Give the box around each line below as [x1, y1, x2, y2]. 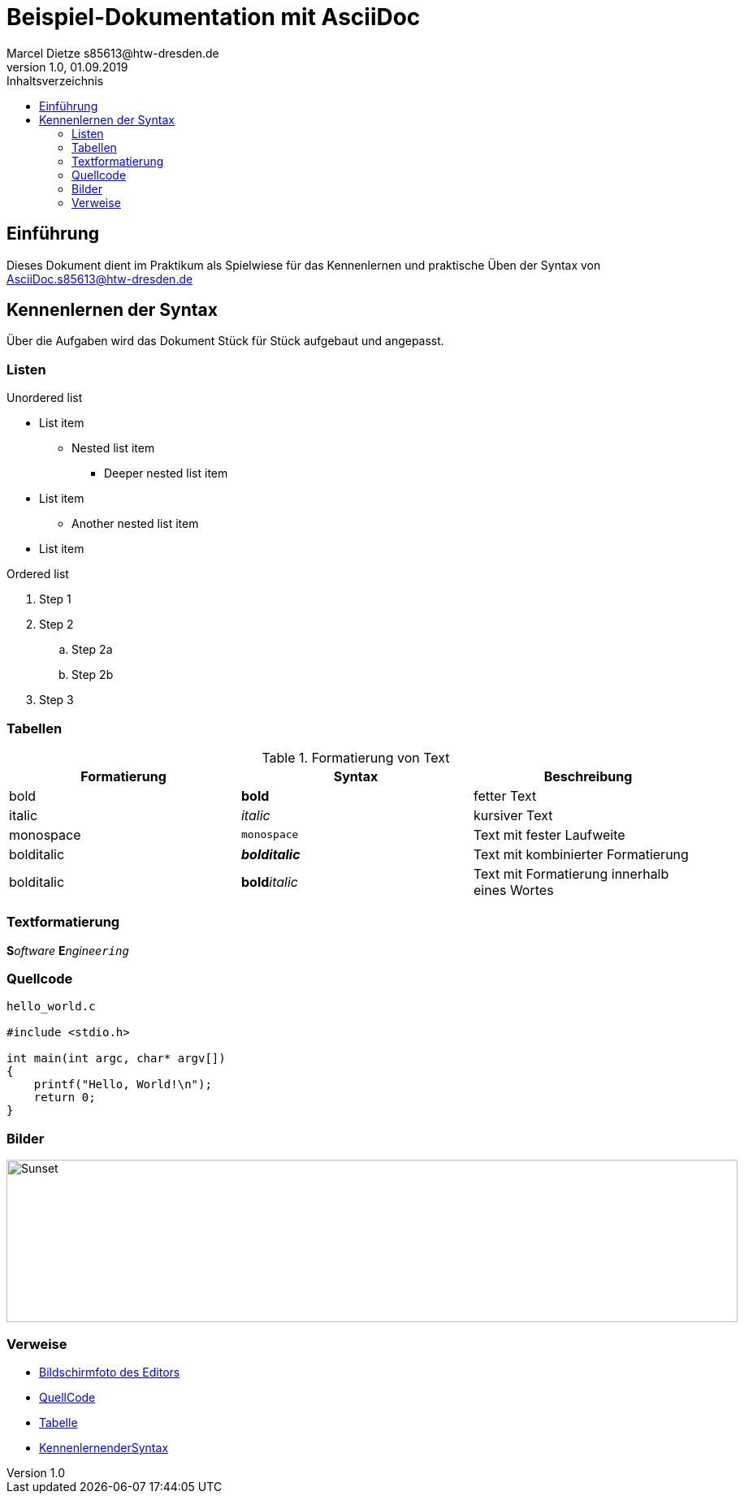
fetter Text [473, 787, 537, 804]
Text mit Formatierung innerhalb [473, 865, 669, 882]
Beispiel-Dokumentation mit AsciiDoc [6, 3, 421, 31]
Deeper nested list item [104, 466, 228, 481]
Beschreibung [543, 767, 633, 785]
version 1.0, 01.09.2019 [6, 59, 128, 74]
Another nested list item [71, 517, 199, 531]
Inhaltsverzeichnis [6, 73, 104, 88]
